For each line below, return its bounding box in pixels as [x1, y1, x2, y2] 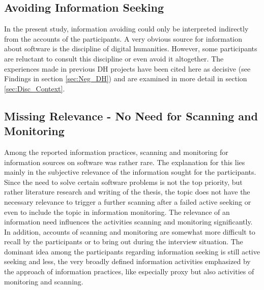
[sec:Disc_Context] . [4, 83, 65, 93]
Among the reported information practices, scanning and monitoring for [4, 146, 228, 157]
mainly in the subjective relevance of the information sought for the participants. [4, 167, 256, 177]
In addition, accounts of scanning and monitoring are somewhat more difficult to [4, 226, 255, 237]
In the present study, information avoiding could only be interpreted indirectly [4, 23, 249, 34]
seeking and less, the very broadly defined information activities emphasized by [4, 256, 251, 267]
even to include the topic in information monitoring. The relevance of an [4, 206, 230, 217]
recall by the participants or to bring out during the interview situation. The [4, 236, 243, 247]
